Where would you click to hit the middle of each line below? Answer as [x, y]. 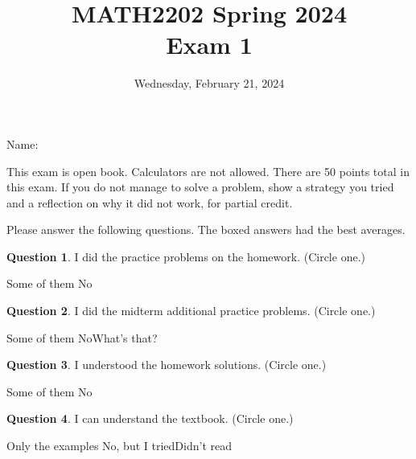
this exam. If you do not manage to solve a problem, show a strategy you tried [200, 187]
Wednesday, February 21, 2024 [209, 83]
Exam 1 [209, 45]
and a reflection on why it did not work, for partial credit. [150, 202]
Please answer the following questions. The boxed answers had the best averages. [206, 229]
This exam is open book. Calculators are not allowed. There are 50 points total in [208, 171]
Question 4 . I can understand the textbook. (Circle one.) [150, 418]
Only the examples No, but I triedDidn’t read [119, 446]
